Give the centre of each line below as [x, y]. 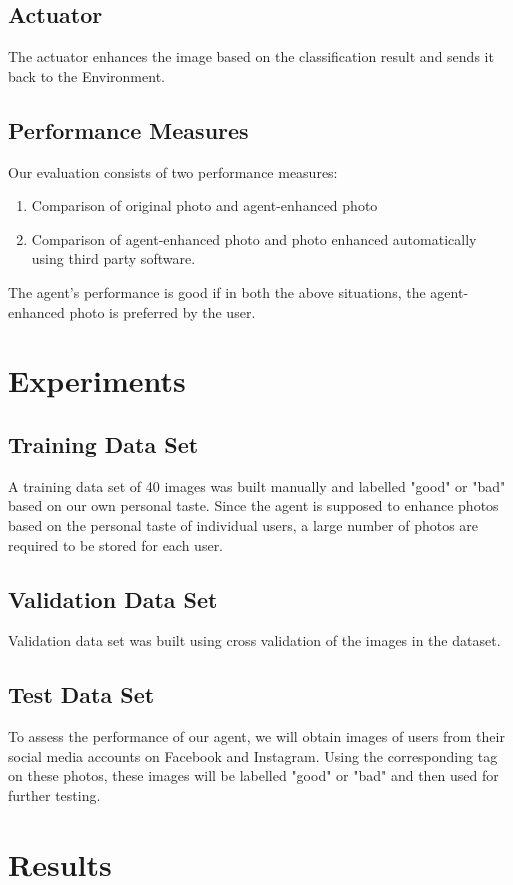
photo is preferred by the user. [162, 311]
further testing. [54, 794]
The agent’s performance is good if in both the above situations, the [217, 291]
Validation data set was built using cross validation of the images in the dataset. [254, 640]
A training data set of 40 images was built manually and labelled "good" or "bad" [257, 485]
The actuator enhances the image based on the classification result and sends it [251, 56]
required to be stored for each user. [116, 544]
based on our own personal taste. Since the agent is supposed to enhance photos [253, 505]
